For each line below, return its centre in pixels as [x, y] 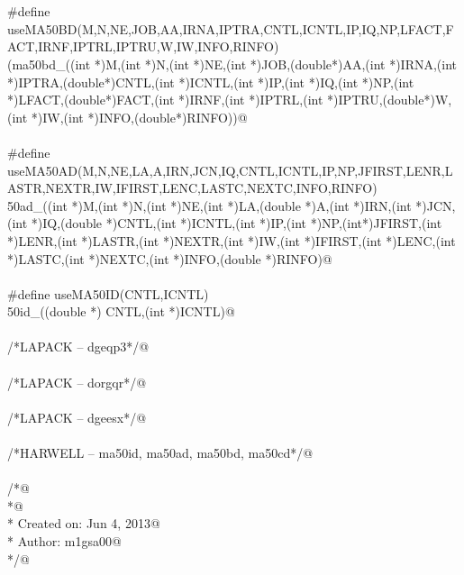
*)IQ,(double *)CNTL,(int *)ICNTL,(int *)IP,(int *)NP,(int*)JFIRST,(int [237, 223]
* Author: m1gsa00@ [64, 541]
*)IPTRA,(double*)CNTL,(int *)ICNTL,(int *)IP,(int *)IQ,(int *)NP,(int [211, 82]
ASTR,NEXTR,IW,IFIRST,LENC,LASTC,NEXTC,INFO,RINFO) [192, 188]
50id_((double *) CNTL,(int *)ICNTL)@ [121, 311]
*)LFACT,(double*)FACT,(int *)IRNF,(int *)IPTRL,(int [165, 100]
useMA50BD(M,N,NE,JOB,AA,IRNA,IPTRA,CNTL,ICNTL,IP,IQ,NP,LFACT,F [231, 28]
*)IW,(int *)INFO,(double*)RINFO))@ [139, 117]
